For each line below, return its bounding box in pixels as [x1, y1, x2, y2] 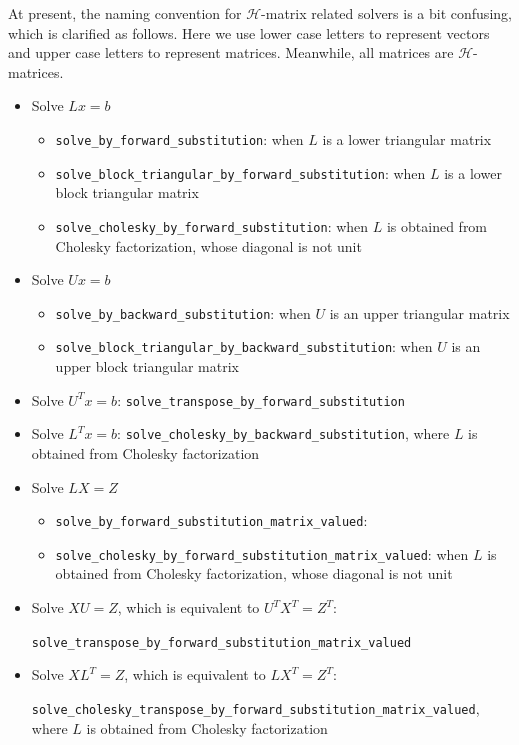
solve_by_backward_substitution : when [55, 302, 311, 323]
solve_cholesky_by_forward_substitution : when [55, 215, 369, 236]
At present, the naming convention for [8, 3, 242, 23]
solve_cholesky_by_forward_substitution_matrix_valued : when [55, 543, 469, 564]
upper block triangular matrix [55, 356, 239, 377]
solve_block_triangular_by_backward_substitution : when [55, 336, 433, 357]
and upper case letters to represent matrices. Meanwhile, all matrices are [8, 42, 454, 63]
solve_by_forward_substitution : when [55, 128, 304, 149]
